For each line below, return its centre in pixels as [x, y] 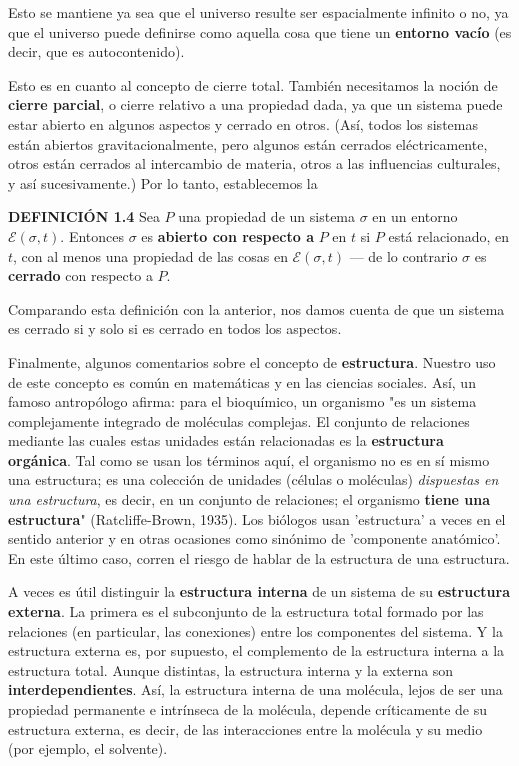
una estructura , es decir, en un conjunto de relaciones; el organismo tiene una [249, 499]
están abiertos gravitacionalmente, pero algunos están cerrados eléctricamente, [248, 143]
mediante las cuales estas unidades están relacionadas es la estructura [226, 440]
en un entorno [415, 216]
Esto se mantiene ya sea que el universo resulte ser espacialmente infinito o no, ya [258, 12]
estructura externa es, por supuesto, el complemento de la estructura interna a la [256, 650]
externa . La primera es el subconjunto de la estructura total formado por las [246, 611]
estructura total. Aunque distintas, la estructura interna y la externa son [231, 669]
